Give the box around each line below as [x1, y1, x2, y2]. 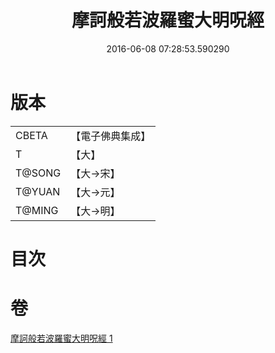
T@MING [15, 203, 59, 217]
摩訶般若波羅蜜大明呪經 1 [10, 332, 113, 344]
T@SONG [15, 166, 62, 180]
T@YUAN [15, 184, 61, 198]
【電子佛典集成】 [70, 129, 152, 143]
